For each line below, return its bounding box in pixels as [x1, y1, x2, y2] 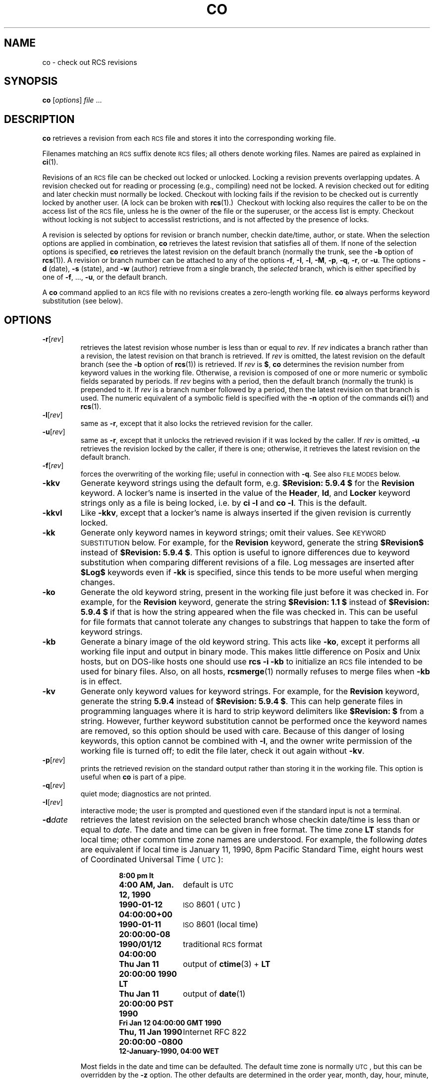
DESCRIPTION [4, 113, 75, 125]
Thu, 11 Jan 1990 [119, 1027, 182, 1037]
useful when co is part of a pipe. [80, 773, 186, 781]
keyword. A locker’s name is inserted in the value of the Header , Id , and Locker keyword [80, 488, 411, 498]
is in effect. [80, 676, 122, 687]
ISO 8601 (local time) [183, 919, 259, 930]
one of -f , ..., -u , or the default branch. [42, 273, 167, 282]
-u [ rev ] [42, 427, 65, 436]
